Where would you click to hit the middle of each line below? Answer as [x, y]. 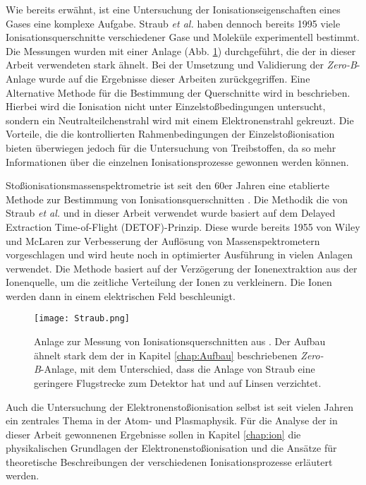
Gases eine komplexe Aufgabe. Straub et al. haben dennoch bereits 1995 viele [173, 23]
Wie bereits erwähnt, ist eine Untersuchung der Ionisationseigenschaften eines [173, 9]
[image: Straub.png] [82, 319]
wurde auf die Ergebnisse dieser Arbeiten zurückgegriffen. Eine [175, 78]
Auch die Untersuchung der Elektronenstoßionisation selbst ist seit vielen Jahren [180, 406]
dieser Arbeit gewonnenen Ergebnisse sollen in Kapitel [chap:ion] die [153, 434]
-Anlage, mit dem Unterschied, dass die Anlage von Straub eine [178, 369]
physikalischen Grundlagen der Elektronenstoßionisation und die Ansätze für [171, 448]
